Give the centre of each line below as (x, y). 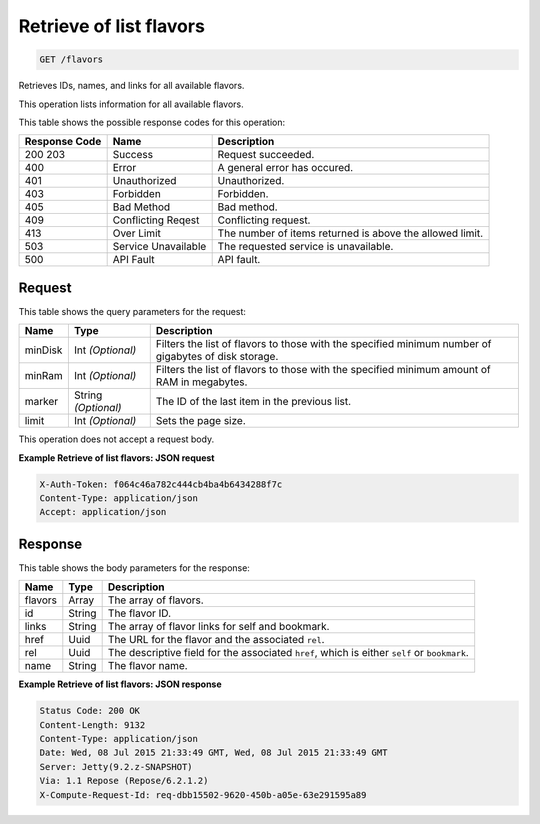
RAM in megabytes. (201, 382)
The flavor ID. (139, 613)
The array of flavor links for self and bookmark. (218, 627)
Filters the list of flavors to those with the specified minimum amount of (323, 370)
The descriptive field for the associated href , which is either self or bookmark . (288, 653)
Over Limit (137, 233)
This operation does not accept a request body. (116, 439)
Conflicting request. (264, 220)
